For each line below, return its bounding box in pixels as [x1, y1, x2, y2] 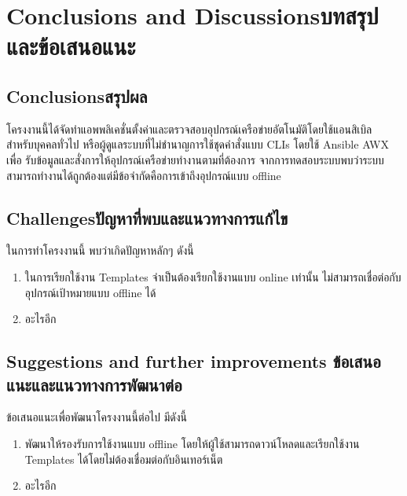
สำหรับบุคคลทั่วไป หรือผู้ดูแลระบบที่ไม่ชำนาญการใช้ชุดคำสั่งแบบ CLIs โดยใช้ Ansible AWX [6, 136, 389, 152]
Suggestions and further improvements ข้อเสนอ [6, 349, 381, 373]
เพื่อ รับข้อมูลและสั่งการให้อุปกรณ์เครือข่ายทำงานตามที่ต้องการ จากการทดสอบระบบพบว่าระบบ [6, 151, 384, 167]
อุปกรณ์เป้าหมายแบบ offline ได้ [24, 284, 156, 300]
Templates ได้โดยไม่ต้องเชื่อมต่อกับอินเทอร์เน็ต [24, 450, 223, 467]
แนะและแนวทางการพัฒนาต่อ [6, 372, 182, 396]
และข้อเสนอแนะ [6, 30, 136, 62]
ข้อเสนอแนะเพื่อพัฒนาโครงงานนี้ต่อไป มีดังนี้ [6, 409, 187, 425]
